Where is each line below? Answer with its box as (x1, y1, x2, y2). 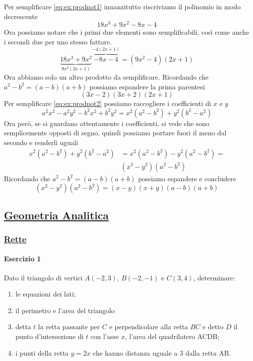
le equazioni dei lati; (15, 289, 76, 299)
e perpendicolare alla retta (109, 321, 188, 332)
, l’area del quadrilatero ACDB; (125, 331, 219, 341)
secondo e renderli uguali (4, 137, 78, 147)
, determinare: (193, 272, 235, 282)
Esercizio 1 (4, 254, 41, 264)
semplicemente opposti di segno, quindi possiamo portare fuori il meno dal (4, 127, 227, 138)
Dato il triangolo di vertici (4, 272, 83, 282)
